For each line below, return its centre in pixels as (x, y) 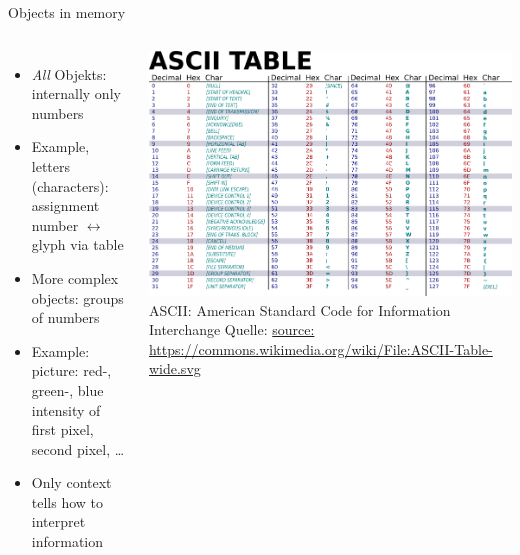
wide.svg (174, 368)
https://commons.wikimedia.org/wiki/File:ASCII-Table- (320, 348)
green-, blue (67, 389)
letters (51, 165)
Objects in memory (67, 12)
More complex (75, 277)
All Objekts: (69, 73)
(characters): (70, 185)
